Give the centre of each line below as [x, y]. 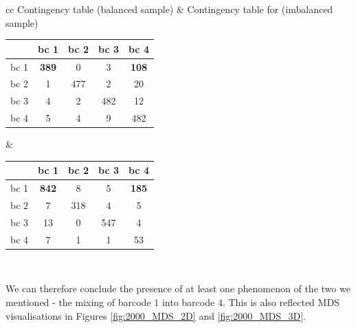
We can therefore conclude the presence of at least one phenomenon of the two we [178, 288]
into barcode [188, 302]
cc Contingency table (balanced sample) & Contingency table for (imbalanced [169, 9]
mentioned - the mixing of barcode [78, 302]
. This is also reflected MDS [281, 302]
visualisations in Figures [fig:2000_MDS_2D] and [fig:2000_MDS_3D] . [156, 315]
